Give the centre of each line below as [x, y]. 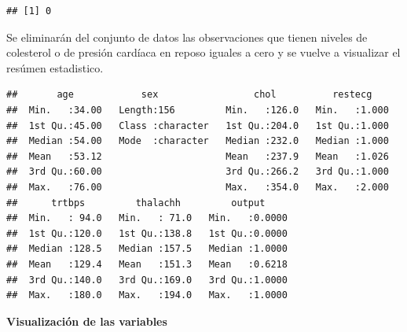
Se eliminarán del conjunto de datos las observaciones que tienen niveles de [187, 37]
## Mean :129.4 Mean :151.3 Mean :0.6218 [147, 264]
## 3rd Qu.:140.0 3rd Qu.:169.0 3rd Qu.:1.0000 [147, 280]
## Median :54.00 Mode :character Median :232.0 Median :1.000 [198, 141]
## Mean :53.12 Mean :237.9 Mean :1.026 [198, 156]
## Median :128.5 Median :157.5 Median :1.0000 [147, 249]
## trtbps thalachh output [136, 203]
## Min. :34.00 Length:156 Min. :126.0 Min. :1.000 [198, 110]
